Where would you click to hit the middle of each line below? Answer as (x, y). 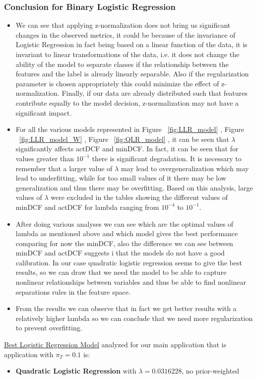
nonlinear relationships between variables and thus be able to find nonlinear (131, 282)
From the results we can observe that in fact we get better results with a (126, 308)
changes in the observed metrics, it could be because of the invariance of (126, 34)
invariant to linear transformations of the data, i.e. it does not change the (128, 54)
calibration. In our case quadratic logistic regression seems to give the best (129, 262)
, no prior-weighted (211, 371)
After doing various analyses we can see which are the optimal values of (125, 223)
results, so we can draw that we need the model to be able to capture (121, 272)
